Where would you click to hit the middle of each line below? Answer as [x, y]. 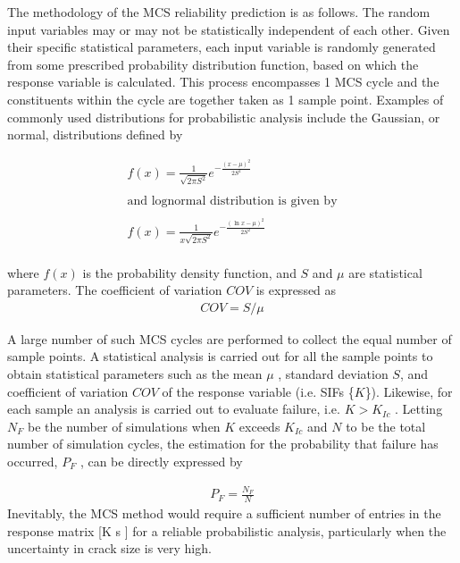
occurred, [33, 462]
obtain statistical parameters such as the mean [135, 374]
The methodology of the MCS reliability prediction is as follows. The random [219, 12]
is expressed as [296, 290]
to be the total [386, 426]
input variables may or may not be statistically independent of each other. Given [229, 29]
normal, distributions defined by [95, 134]
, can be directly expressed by [161, 462]
